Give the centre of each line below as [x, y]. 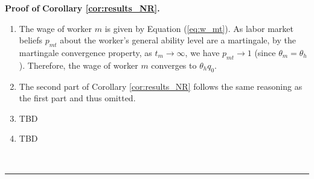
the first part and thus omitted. [77, 98]
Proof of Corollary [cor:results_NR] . [82, 8]
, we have [202, 52]
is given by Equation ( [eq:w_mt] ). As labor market [199, 28]
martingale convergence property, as [85, 52]
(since [265, 52]
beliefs [30, 40]
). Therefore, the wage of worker [78, 65]
